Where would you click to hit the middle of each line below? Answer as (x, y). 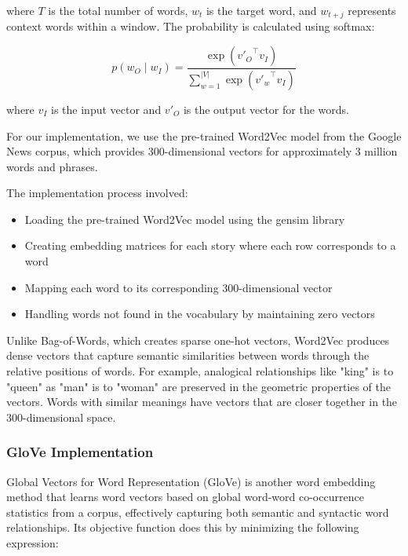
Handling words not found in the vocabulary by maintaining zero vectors (200, 314)
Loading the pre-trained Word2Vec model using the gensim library (185, 219)
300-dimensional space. (61, 417)
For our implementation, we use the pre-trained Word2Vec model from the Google (204, 135)
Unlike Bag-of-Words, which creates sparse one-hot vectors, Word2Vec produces (198, 340)
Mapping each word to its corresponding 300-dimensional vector (178, 287)
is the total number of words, (118, 10)
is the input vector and (106, 109)
